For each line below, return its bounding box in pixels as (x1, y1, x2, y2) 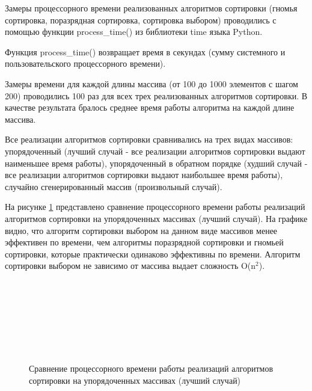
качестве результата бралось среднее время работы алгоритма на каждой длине (5, 101, 295, 114)
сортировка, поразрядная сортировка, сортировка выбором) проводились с (5, 13, 277, 26)
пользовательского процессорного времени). (5, 57, 166, 70)
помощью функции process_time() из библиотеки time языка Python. (5, 25, 263, 38)
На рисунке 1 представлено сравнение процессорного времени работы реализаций (5, 200, 305, 213)
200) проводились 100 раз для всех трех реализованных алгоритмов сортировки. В (5, 89, 308, 102)
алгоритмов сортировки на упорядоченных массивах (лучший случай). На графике (5, 212, 308, 224)
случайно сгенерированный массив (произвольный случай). (5, 180, 222, 192)
